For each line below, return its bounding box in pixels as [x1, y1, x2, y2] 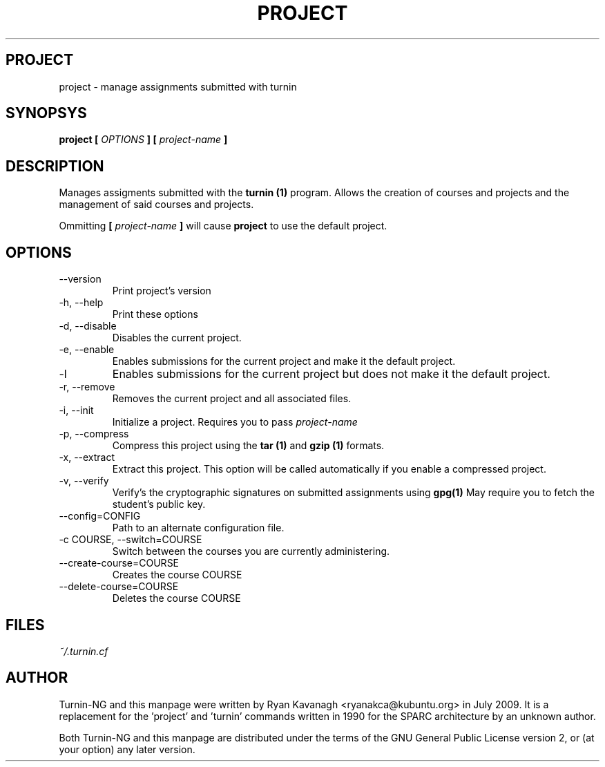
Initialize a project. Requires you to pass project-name [112, 416, 358, 428]
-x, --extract [59, 451, 115, 464]
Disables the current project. [112, 332, 242, 344]
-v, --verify [59, 475, 109, 487]
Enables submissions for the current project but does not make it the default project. [112, 367, 550, 381]
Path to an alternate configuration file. [112, 522, 285, 534]
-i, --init [59, 404, 94, 417]
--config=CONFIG [59, 510, 141, 522]
